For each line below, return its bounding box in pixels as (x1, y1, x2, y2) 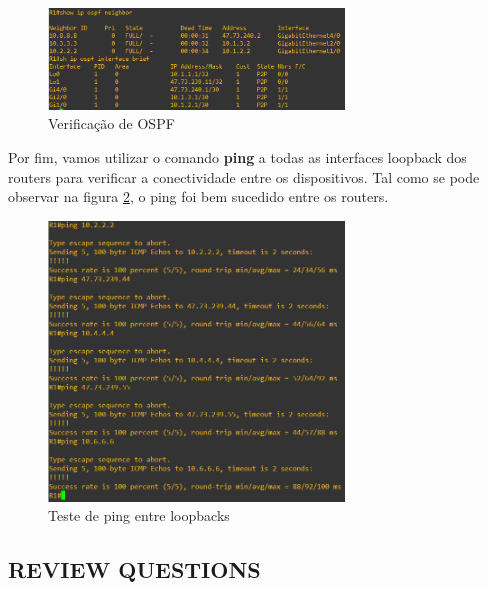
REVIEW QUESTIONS (8, 554, 261, 585)
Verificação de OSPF (48, 113, 175, 134)
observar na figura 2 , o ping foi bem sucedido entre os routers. (8, 186, 389, 207)
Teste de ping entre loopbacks (48, 505, 230, 526)
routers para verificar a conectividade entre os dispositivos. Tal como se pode (8, 166, 480, 187)
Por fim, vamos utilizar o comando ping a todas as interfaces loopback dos (8, 147, 467, 168)
